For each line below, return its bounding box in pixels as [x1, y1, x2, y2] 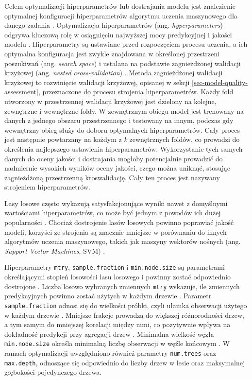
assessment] [4, 86, 38, 97]
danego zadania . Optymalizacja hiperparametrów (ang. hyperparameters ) [4, 20, 223, 30]
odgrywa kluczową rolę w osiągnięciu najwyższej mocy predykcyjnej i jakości [4, 29, 232, 39]
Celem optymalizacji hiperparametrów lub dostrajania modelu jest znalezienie [4, 1, 235, 11]
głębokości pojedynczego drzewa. [4, 367, 102, 377]
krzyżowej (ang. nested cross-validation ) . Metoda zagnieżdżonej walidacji [4, 68, 223, 78]
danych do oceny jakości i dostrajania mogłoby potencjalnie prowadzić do [4, 153, 223, 163]
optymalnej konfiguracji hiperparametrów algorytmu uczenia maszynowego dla [4, 10, 237, 20]
